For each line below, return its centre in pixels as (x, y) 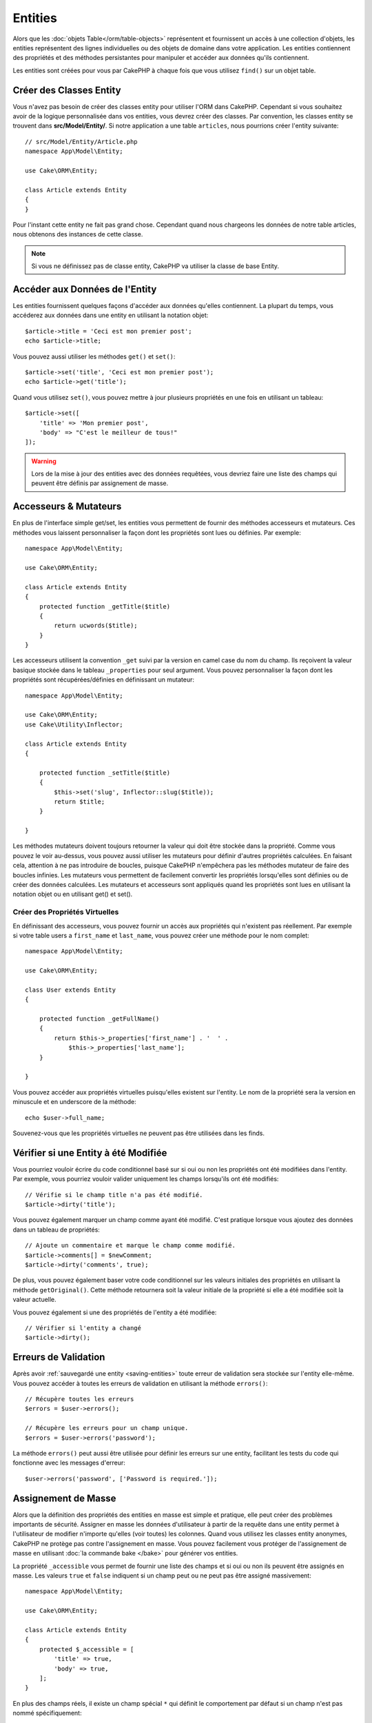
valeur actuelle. (34, 1300)
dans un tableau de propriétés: (56, 1230)
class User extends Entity (71, 990)
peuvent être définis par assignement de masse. (100, 483)
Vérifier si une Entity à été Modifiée (90, 1153)
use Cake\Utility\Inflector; (74, 724)
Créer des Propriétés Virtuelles (66, 912)
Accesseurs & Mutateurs (67, 507)
